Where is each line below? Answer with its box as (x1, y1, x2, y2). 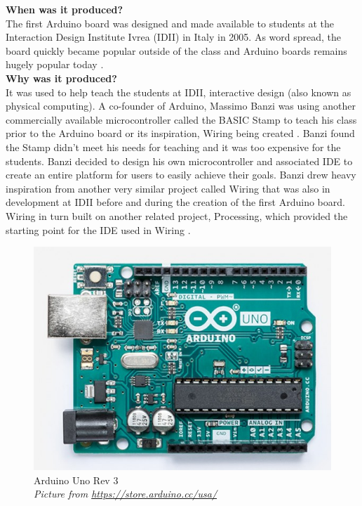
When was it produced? (6, 2, 123, 16)
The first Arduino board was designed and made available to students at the (6, 15, 334, 30)
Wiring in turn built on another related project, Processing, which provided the (6, 208, 348, 223)
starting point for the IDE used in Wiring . (6, 222, 191, 237)
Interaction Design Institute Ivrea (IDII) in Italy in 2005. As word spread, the (6, 30, 342, 44)
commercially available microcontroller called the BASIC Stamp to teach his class (6, 112, 357, 126)
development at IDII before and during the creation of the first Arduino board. (6, 195, 345, 209)
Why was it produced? (6, 70, 117, 85)
